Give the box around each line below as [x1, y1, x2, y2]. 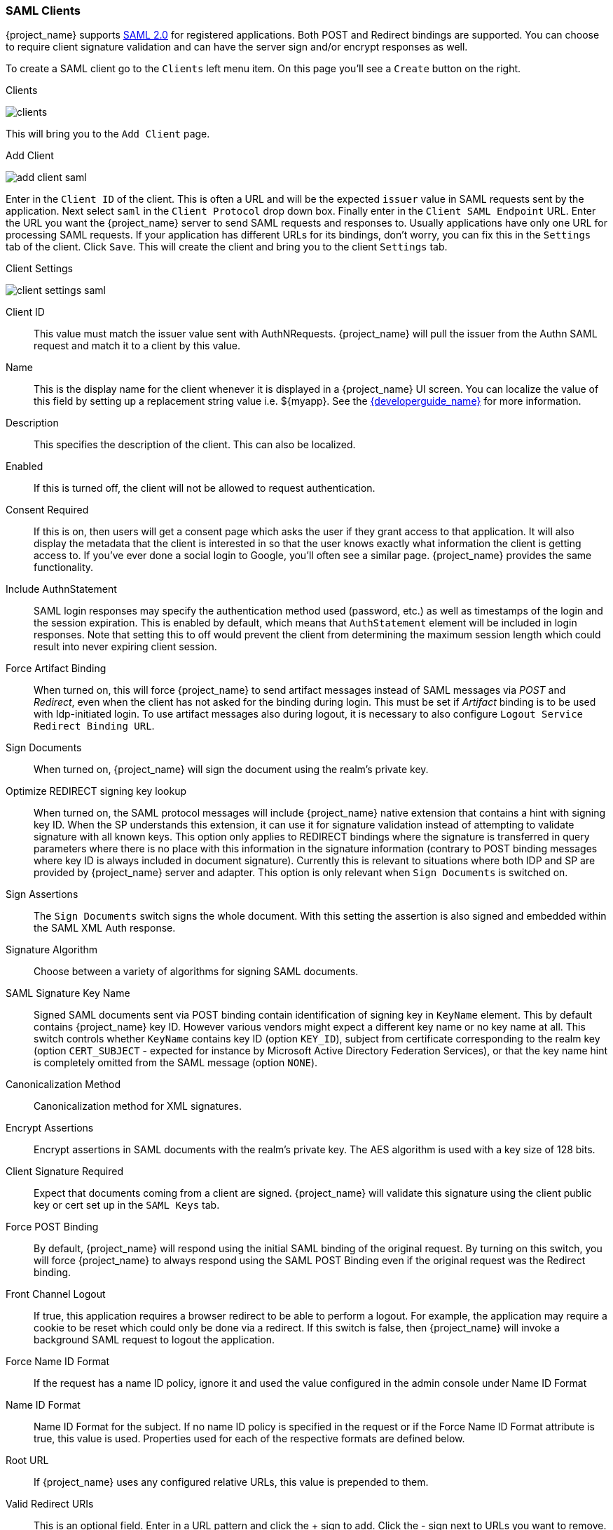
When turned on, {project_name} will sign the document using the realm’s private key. [34, 763, 429, 776]
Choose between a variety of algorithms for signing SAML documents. [34, 965, 359, 978]
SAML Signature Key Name [6, 987, 130, 1000]
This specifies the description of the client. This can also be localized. [34, 438, 356, 451]
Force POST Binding [6, 1221, 99, 1233]
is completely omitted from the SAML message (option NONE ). [34, 1056, 318, 1069]
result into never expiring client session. [34, 640, 217, 653]
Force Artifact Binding [6, 662, 106, 675]
